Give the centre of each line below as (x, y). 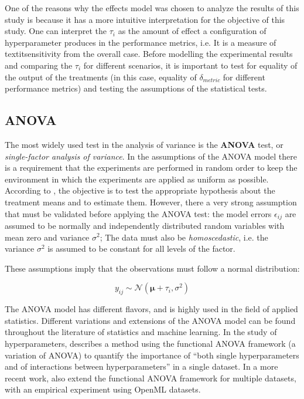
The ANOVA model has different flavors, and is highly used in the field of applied (151, 309)
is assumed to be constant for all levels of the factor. (141, 248)
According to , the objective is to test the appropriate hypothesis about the (140, 190)
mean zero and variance (47, 237)
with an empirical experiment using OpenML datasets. (103, 389)
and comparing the (39, 65)
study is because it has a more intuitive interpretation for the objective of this (145, 19)
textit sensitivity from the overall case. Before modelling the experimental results (149, 54)
